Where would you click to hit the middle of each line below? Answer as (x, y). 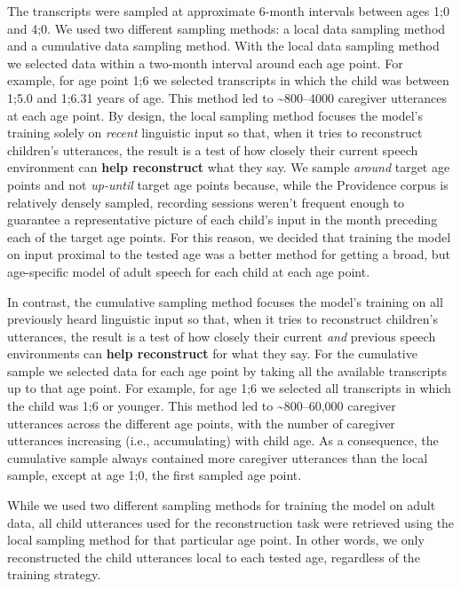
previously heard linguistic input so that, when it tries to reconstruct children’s (223, 319)
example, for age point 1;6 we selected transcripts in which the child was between (228, 80)
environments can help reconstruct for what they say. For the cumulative (212, 353)
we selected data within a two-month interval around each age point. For (205, 63)
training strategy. (54, 574)
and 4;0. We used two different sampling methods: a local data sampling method (227, 28)
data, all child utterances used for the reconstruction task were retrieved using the (231, 522)
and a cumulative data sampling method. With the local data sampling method (223, 46)
